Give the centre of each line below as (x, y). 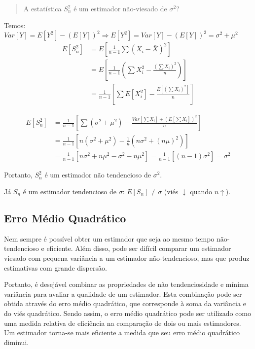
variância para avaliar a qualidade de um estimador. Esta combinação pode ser (123, 294)
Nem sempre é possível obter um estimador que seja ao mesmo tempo (109, 238)
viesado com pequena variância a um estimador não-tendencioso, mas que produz (127, 258)
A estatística (42, 8)
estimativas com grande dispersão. (55, 267)
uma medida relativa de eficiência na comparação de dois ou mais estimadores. (123, 323)
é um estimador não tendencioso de (98, 175)
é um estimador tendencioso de (70, 191)
